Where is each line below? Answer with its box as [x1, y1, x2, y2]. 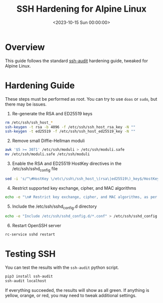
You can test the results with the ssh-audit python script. [5, 265, 119, 270]
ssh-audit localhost [5, 278, 47, 283]
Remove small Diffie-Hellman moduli [12, 138, 85, 144]
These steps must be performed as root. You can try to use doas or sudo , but [5, 96, 158, 102]
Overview [5, 41, 45, 53]
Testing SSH [5, 249, 56, 260]
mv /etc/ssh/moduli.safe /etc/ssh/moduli [5, 152, 90, 157]
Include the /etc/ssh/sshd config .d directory [12, 203, 97, 210]
